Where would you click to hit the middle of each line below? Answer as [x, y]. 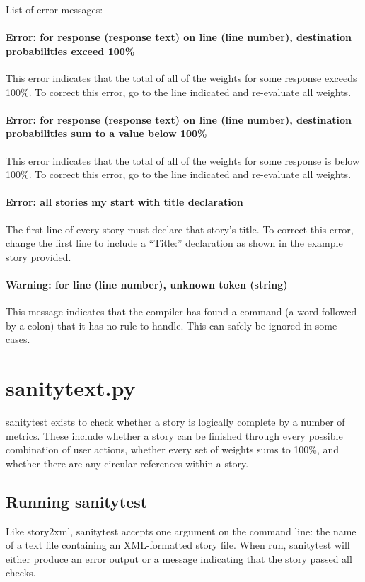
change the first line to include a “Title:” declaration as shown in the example [174, 243]
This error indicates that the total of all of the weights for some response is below [183, 160]
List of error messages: [54, 9]
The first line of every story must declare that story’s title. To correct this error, [180, 229]
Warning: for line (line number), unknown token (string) [147, 284]
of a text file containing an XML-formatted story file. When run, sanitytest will [178, 545]
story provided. [39, 256]
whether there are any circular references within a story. [127, 463]
